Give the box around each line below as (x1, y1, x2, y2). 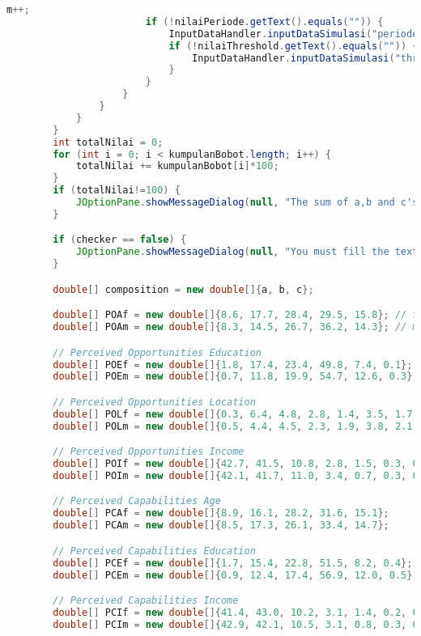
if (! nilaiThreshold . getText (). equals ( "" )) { (168, 40, 419, 52)
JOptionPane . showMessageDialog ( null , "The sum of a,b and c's (75, 197, 419, 208)
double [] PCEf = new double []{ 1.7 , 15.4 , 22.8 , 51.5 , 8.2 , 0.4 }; (53, 557, 413, 569)
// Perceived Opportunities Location (53, 396, 256, 408)
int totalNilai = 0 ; (53, 136, 164, 148)
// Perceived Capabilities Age (53, 495, 221, 507)
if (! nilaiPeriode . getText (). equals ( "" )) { (145, 15, 384, 28)
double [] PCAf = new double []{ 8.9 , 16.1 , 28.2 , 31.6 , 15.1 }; (53, 507, 389, 519)
